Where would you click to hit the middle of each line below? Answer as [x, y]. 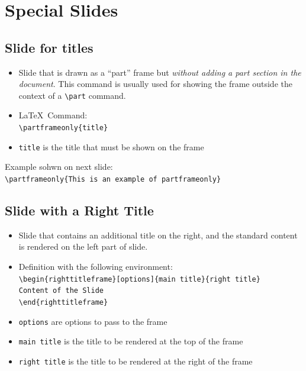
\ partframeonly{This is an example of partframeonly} [113, 179]
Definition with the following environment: [96, 266]
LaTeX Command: [53, 115]
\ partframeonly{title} [63, 128]
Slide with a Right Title [79, 210]
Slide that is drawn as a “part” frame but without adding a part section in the [160, 72]
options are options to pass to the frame [93, 321]
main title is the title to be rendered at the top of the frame [131, 341]
